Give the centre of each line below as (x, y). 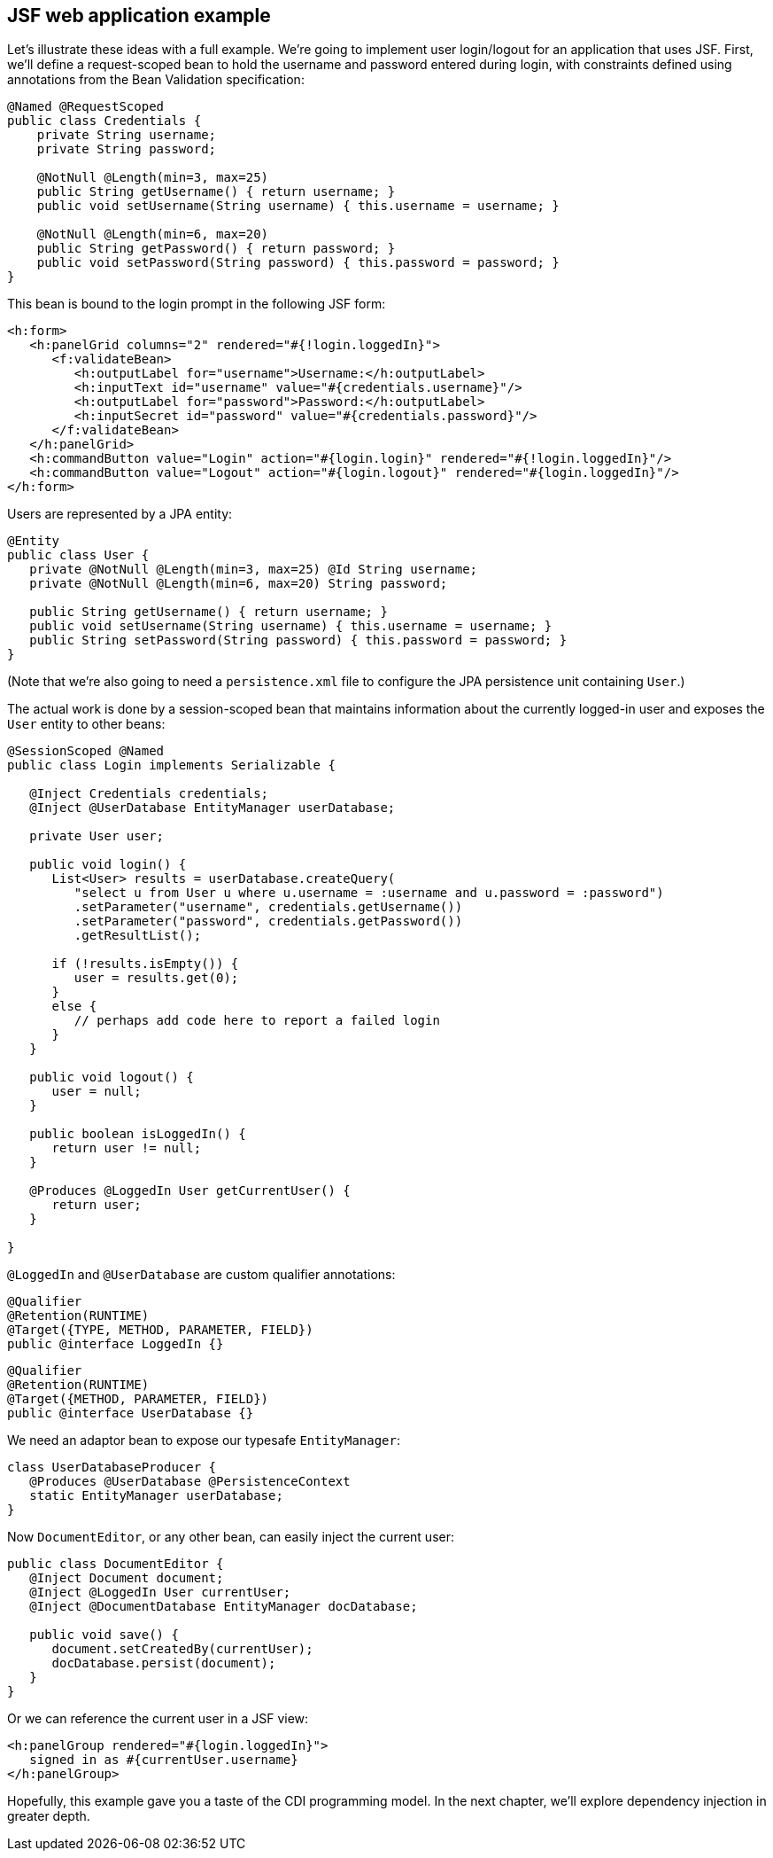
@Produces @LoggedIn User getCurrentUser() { (190, 1191)
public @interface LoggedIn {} (116, 1344)
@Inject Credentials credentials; (149, 794)
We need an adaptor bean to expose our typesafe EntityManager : (204, 1440)
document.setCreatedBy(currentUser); (182, 1649)
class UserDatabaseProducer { (112, 1468)
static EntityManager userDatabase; (156, 1496)
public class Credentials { (104, 121)
